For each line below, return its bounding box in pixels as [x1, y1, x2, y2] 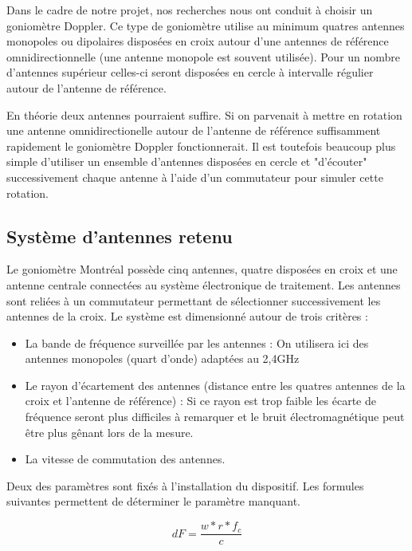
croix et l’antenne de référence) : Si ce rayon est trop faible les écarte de [25, 392, 376, 409]
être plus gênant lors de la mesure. [25, 423, 194, 440]
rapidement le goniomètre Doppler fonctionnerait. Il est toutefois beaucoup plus [6, 137, 396, 154]
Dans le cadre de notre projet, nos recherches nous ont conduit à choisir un [6, 2, 373, 18]
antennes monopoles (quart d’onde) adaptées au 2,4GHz [25, 350, 300, 367]
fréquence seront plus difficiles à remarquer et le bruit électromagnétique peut [25, 408, 405, 425]
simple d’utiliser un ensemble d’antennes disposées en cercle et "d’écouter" [6, 153, 367, 170]
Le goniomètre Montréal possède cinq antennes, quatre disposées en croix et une [6, 261, 398, 277]
